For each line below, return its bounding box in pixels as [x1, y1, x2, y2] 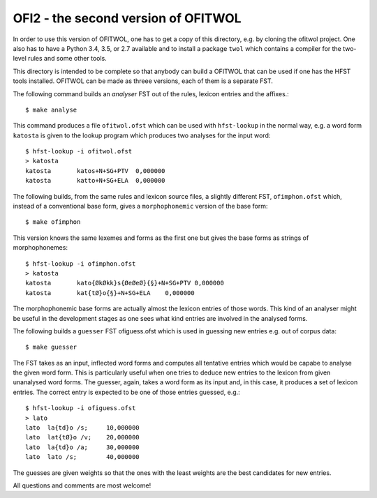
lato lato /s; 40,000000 [25, 453, 140, 461]
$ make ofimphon [25, 218, 81, 226]
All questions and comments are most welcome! [13, 481, 151, 490]
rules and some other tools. [28, 54, 108, 63]
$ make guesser [25, 343, 77, 352]
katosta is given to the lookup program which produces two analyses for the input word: [13, 131, 271, 139]
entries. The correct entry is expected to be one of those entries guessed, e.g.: [13, 388, 240, 396]
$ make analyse [25, 105, 77, 114]
